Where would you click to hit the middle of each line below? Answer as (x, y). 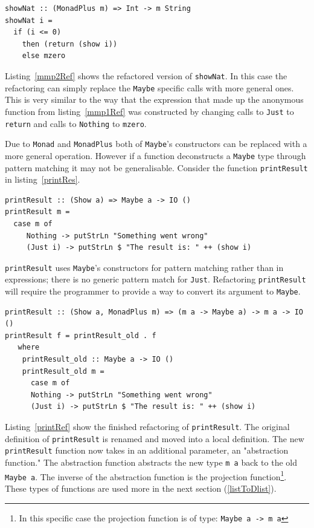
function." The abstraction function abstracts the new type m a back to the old (151, 462)
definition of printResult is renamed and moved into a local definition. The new (155, 438)
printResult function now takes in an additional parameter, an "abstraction (147, 450)
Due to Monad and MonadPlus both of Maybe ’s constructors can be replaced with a (156, 144)
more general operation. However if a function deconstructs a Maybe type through (155, 155)
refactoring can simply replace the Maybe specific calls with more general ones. (149, 87)
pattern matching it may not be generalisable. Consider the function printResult (156, 167)
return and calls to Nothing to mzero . (76, 123)
